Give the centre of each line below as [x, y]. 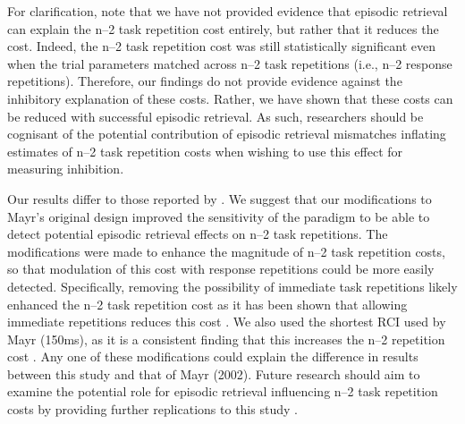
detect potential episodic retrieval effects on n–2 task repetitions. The [198, 234]
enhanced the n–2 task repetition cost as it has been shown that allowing [207, 304]
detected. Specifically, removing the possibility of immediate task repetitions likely [232, 286]
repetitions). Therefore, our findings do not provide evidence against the [205, 81]
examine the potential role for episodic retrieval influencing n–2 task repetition [223, 391]
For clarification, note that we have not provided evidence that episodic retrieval [228, 11]
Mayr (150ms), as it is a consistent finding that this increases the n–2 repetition [226, 339]
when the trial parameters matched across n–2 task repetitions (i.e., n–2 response [230, 63]
